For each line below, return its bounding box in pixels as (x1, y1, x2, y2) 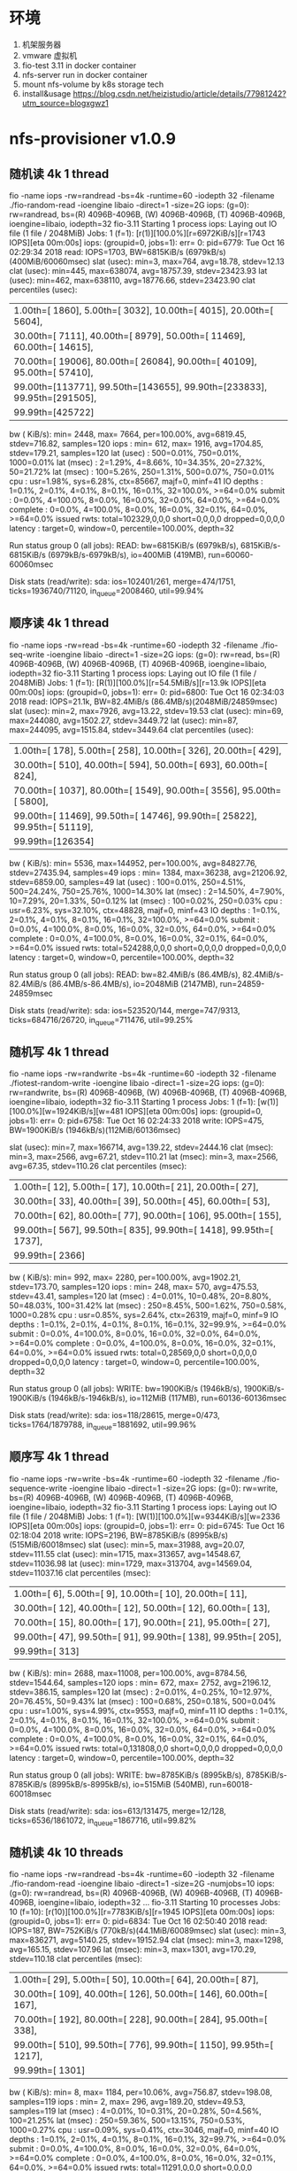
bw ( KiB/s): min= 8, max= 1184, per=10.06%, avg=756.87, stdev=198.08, (9, 2087, 272, 2097)
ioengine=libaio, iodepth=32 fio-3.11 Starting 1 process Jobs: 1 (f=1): (9, 1097, 256, 1107)
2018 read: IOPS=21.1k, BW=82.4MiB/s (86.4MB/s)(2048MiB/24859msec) (9, 696, 278, 707)
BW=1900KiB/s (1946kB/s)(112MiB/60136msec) (9, 1125, 181, 1136)
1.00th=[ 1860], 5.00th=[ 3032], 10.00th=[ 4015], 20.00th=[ (13, 304, 274, 316)
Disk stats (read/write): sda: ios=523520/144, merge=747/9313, (9, 1004, 240, 1015)
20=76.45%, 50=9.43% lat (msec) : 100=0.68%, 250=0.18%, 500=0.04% (9, 1695, 277, 1706)
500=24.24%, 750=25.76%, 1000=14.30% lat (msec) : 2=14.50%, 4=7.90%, (9, 886, 286, 896)
